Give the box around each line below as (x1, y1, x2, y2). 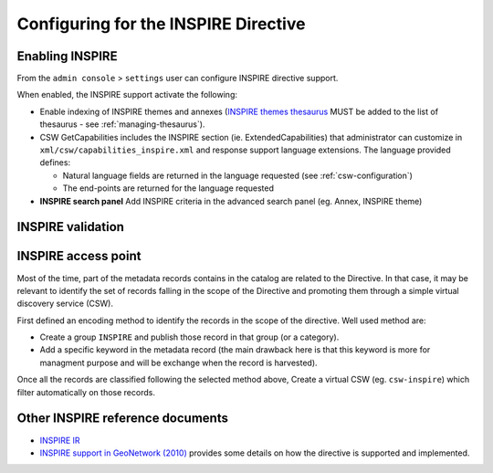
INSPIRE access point (16, 248, 142, 264)
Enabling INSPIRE (16, 48, 118, 64)
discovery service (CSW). (16, 298, 114, 310)
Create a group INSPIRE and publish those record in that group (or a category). (39, 331, 340, 342)
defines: (39, 157, 71, 168)
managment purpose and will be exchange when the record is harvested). (39, 357, 319, 368)
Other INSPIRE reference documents (16, 411, 228, 426)
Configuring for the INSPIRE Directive (16, 14, 306, 34)
